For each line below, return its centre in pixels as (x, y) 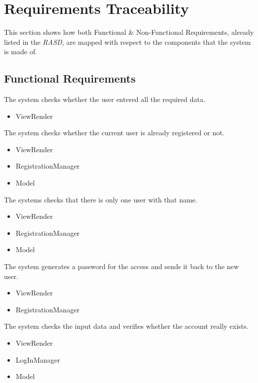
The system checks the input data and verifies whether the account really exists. (126, 326)
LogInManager (38, 359)
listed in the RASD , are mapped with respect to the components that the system (128, 42)
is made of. (21, 51)
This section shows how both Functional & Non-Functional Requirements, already (129, 32)
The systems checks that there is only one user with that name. (101, 199)
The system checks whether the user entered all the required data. (105, 99)
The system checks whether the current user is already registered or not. (114, 133)
